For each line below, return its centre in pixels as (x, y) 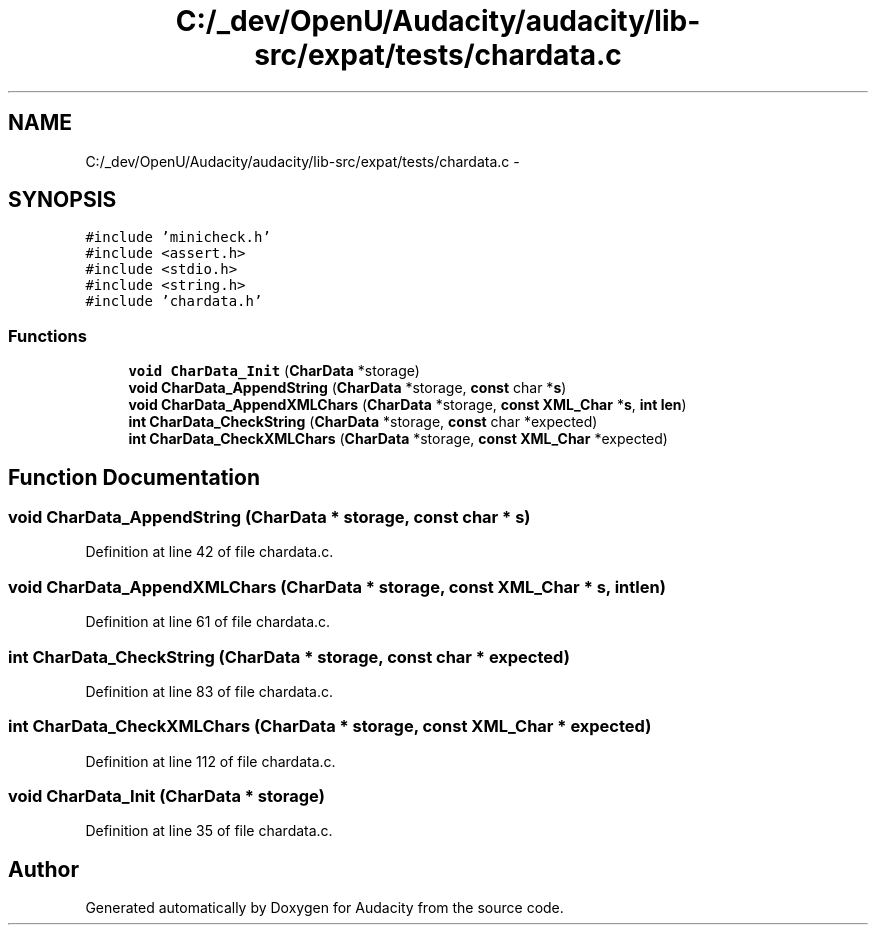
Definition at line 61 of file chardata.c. (208, 622)
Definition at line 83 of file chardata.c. (209, 691)
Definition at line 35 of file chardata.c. (209, 831)
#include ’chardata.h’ (174, 301)
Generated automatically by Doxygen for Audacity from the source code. (324, 908)
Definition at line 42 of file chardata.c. (209, 552)
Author (43, 869)
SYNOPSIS (62, 200)
